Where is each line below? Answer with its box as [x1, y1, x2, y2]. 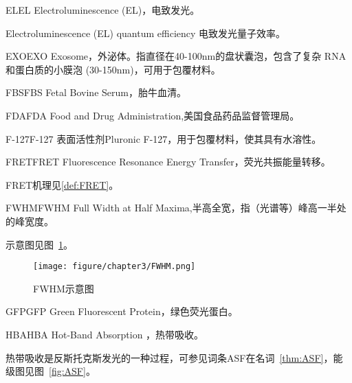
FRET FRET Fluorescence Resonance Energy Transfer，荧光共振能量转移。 [5, 154, 331, 169]
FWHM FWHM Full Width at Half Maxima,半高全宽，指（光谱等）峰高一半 [5, 200, 337, 215]
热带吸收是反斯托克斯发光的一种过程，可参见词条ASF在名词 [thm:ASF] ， [5, 350, 333, 364]
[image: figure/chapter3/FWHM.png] [33, 262, 196, 272]
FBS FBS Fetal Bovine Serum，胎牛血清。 [5, 85, 186, 100]
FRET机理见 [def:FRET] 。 [5, 177, 119, 191]
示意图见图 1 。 [5, 237, 73, 251]
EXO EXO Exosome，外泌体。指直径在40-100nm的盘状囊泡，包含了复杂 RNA [5, 49, 346, 63]
